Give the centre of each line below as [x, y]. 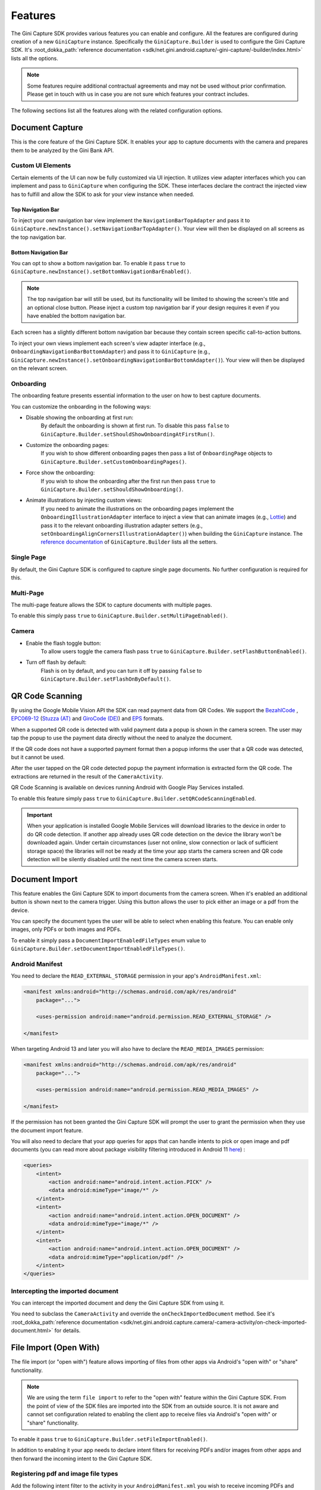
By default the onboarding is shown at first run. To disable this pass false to [135, 426]
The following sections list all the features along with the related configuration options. [117, 111]
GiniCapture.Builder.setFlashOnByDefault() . [106, 679]
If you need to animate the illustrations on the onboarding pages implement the [137, 508]
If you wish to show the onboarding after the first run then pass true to [128, 481]
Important [40, 815]
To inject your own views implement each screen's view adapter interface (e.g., [108, 343]
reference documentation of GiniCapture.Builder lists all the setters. [129, 542]
